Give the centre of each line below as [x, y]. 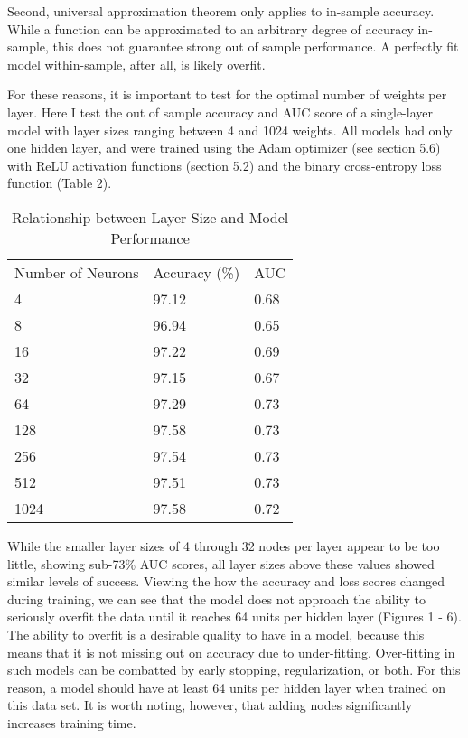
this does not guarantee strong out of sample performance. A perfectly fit [256, 47]
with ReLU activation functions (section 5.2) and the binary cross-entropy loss [225, 165]
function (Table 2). [60, 183]
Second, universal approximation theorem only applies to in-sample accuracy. [221, 11]
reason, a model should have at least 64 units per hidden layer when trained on [227, 687]
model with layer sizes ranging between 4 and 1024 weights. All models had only [230, 130]
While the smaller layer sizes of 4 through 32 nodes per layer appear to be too [224, 545]
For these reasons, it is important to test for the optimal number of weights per [227, 94]
